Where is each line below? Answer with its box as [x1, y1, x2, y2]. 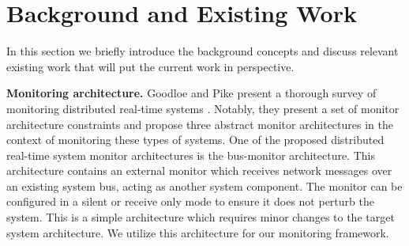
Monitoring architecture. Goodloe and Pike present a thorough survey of [6, 85, 377, 101]
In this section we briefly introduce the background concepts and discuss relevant [6, 43, 399, 59]
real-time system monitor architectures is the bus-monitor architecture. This [6, 146, 375, 163]
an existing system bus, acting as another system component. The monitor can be [6, 177, 403, 194]
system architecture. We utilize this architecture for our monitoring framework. [6, 224, 389, 240]
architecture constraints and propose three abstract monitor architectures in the [6, 115, 393, 132]
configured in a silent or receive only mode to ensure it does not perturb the [6, 193, 374, 210]
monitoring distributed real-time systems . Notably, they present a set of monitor [6, 100, 400, 116]
